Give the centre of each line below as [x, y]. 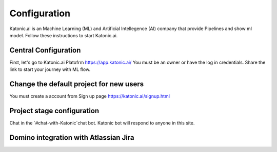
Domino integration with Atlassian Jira [72, 137]
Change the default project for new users [77, 84]
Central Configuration [45, 50]
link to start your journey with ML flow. [50, 69]
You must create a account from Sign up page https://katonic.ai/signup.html [90, 96]
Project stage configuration [54, 110]
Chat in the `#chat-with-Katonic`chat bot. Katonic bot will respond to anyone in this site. [102, 123]
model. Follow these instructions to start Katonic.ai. [64, 35]
